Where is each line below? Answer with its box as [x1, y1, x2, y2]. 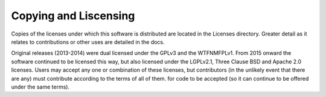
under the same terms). [11, 83, 69, 90]
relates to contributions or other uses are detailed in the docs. [11, 38, 165, 45]
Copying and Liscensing [11, 9, 135, 22]
